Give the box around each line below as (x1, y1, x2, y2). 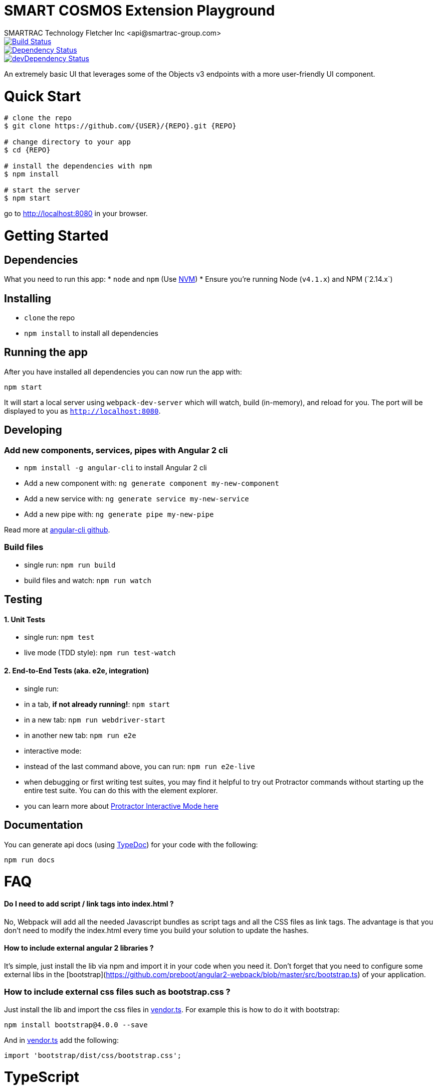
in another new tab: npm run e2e (24, 731, 136, 740)
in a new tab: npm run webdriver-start (24, 715, 165, 724)
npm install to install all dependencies (24, 329, 158, 338)
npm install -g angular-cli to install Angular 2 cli (24, 463, 207, 472)
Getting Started (4, 227, 109, 244)
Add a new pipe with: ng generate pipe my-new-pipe (24, 510, 214, 519)
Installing (4, 292, 52, 305)
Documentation (4, 819, 83, 832)
